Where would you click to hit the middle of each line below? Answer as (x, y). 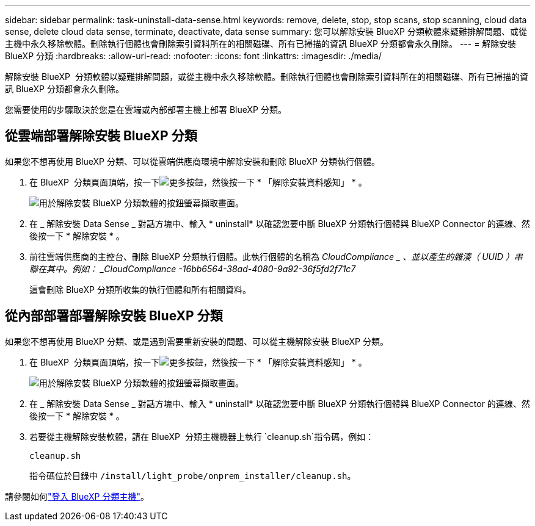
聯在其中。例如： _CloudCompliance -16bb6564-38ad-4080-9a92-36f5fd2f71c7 (193, 268)
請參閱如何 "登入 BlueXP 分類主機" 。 (77, 496)
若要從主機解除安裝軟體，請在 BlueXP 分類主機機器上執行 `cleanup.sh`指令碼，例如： (202, 436)
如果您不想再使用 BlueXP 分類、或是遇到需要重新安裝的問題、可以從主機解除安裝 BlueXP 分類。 (197, 341)
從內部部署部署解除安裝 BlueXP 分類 (114, 316)
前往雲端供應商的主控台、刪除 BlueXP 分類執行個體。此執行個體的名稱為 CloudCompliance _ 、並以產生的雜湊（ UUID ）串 (276, 256)
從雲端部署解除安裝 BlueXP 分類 (101, 136)
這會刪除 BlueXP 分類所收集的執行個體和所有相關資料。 (140, 289)
